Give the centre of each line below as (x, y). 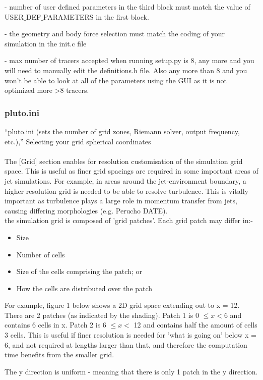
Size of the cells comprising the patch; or (79, 271)
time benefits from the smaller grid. (59, 355)
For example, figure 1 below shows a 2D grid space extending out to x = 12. (122, 305)
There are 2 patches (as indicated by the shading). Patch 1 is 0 (102, 315)
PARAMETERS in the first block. (96, 16)
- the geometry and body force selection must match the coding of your (115, 34)
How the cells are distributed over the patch (84, 288)
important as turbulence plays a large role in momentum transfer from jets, (121, 201)
